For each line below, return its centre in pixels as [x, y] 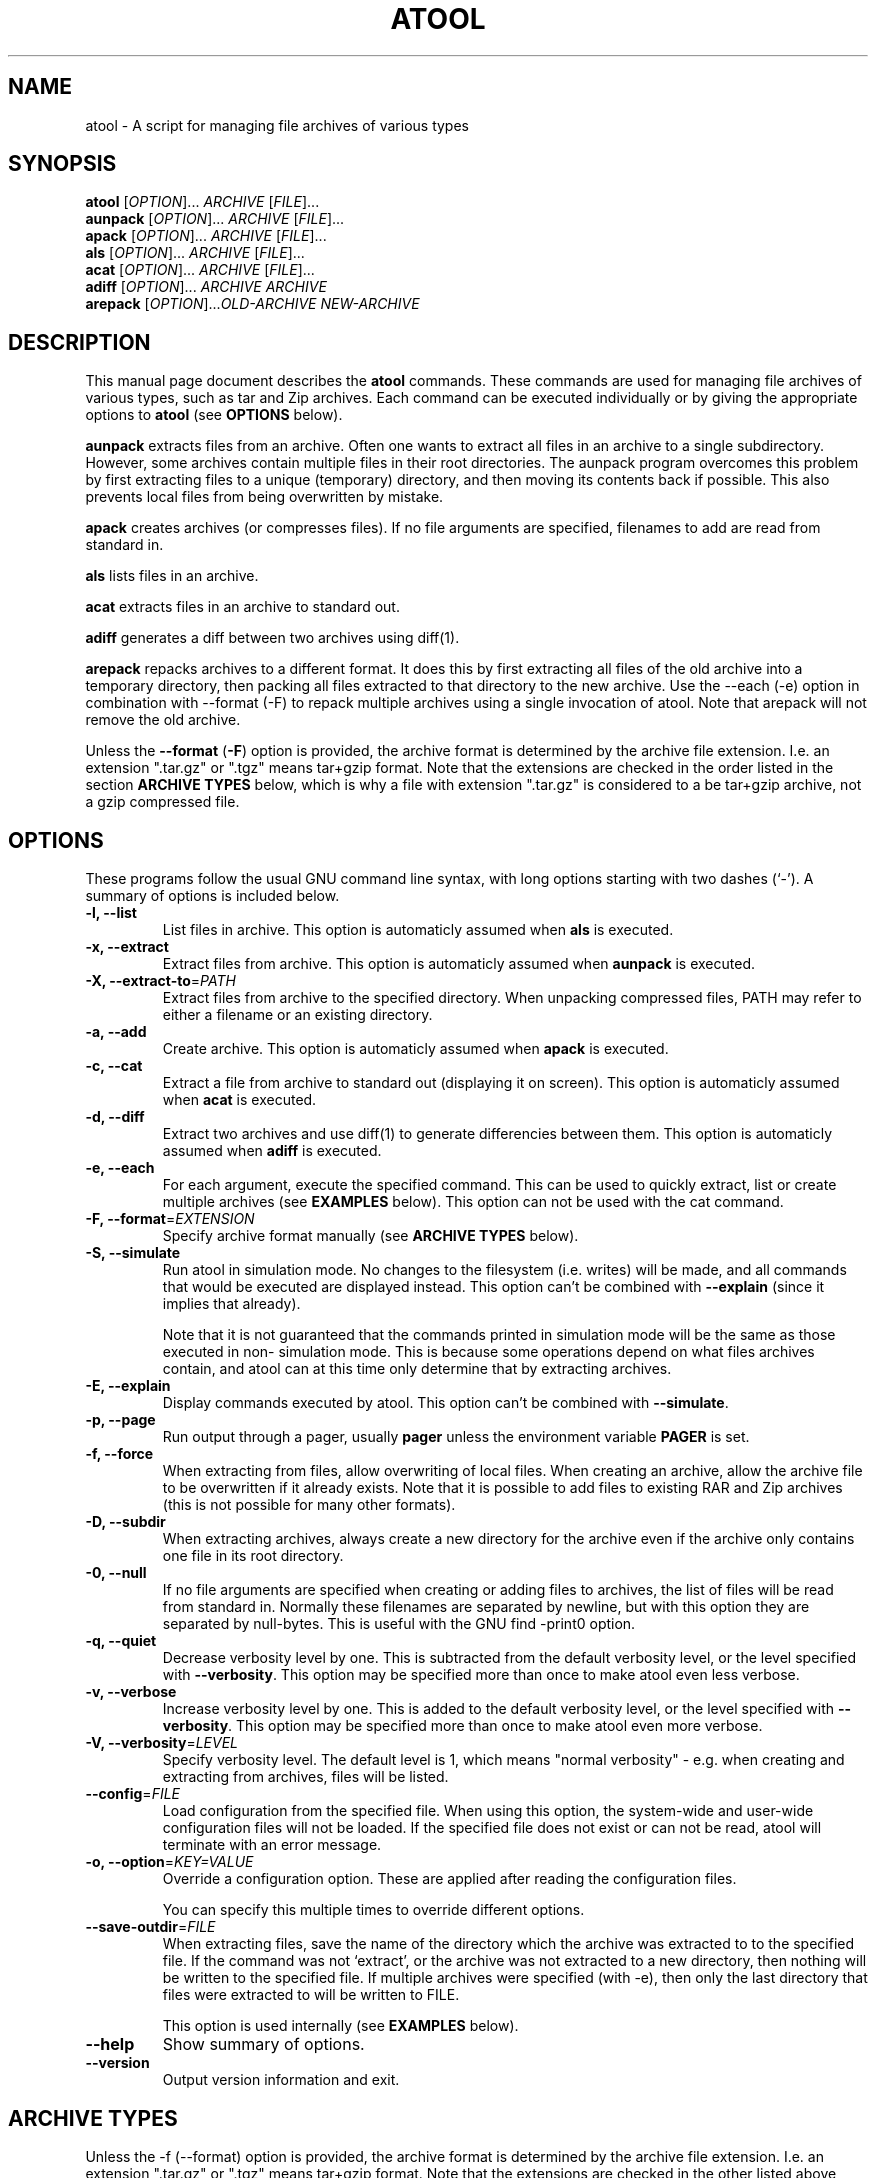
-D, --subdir [125, 1522]
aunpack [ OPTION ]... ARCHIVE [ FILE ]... [215, 219]
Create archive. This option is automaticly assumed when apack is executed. [415, 1049]
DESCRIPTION [79, 342]
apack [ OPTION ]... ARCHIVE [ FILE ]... [206, 236]
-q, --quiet [121, 1641]
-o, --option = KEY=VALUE [169, 1862]
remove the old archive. [163, 720]
